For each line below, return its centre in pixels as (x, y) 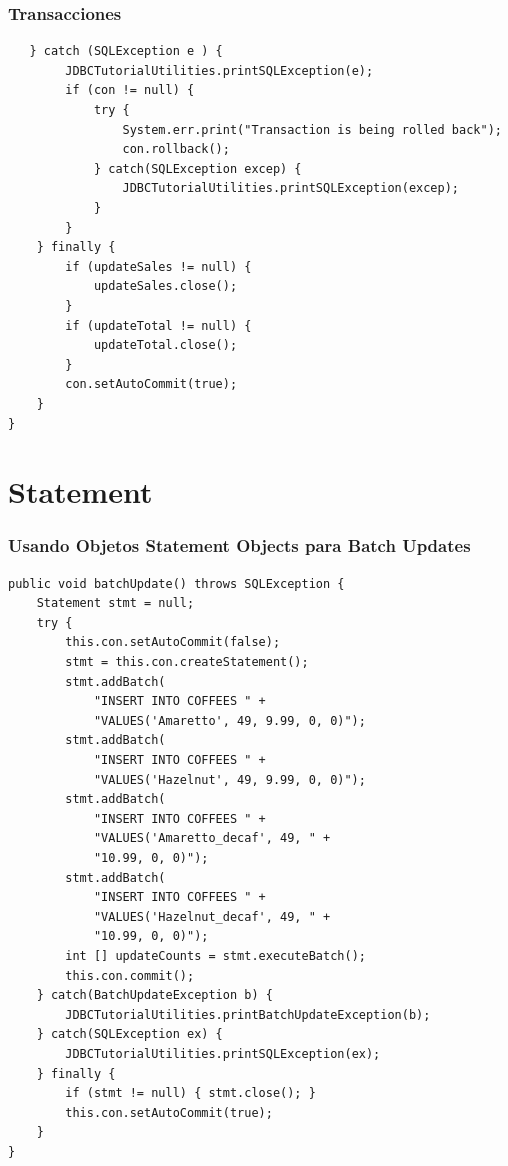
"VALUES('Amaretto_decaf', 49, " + (212, 838)
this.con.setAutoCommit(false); (173, 642)
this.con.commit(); (130, 975)
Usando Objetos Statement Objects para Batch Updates (239, 545)
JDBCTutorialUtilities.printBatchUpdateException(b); (248, 1014)
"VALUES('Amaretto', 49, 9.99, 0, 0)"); (229, 720)
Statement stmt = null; (115, 603)
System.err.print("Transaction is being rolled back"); (312, 129)
